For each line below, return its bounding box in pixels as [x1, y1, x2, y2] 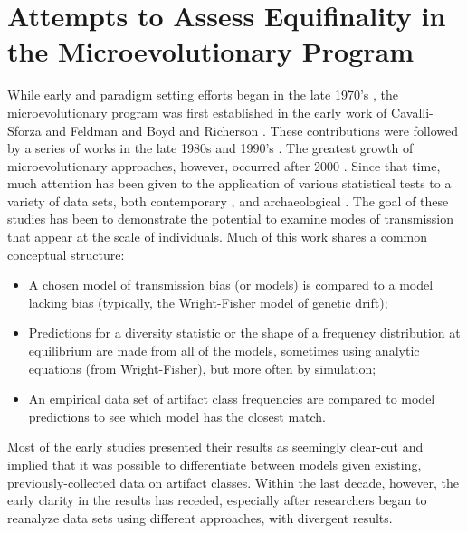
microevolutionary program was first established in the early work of [7, 102, 387, 121]
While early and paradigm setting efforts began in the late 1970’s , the [7, 85, 399, 104]
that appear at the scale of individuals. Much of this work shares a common [7, 227, 428, 246]
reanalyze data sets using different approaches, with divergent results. [7, 508, 393, 527]
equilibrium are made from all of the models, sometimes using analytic [28, 341, 420, 360]
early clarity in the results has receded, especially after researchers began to [7, 490, 427, 509]
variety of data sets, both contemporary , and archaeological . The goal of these [7, 191, 449, 210]
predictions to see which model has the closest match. [28, 406, 326, 425]
